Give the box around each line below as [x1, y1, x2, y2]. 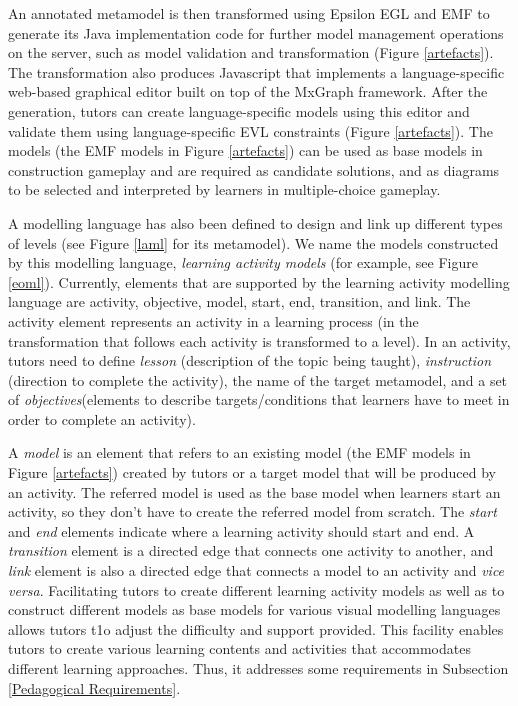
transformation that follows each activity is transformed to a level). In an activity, [8, 330, 511, 351]
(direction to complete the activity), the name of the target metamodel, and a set [8, 369, 508, 390]
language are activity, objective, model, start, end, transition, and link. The [8, 291, 471, 312]
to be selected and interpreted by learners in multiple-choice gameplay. [8, 179, 441, 200]
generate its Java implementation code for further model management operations [8, 22, 504, 43]
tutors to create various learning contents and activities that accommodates [8, 638, 471, 659]
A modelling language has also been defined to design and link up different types [8, 212, 503, 233]
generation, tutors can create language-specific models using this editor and [8, 100, 470, 121]
